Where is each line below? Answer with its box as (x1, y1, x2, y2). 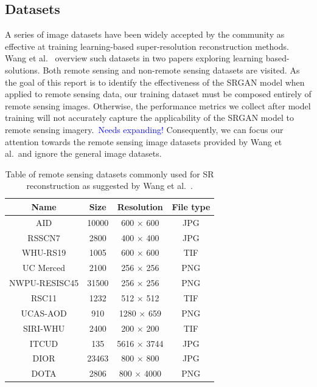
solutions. (5, 63, 40, 76)
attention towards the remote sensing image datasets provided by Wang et (5, 135, 282, 148)
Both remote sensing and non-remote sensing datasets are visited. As (43, 63, 300, 76)
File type (172, 200, 211, 213)
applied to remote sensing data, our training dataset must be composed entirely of (5, 87, 312, 100)
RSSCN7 (27, 231, 60, 244)
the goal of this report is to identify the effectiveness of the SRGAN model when (5, 75, 305, 88)
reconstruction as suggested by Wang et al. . (26, 179, 193, 192)
